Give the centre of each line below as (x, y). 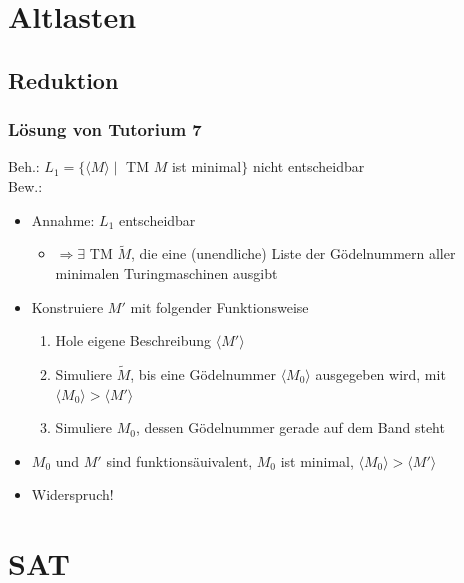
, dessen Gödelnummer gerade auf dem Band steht (290, 427)
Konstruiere (67, 306)
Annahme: (63, 219)
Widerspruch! (72, 494)
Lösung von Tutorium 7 (105, 129)
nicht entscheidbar (308, 166)
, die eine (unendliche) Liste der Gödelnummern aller (293, 253)
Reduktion (63, 79)
